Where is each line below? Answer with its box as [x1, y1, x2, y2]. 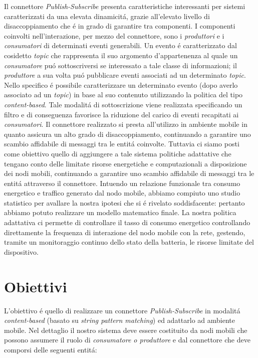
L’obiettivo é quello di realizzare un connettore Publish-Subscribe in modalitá [4, 305, 240, 315]
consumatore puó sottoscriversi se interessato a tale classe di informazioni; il [4, 60, 237, 70]
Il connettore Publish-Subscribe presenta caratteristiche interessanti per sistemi [4, 1, 245, 11]
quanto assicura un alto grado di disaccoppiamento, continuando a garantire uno [4, 128, 251, 139]
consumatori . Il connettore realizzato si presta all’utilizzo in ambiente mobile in [4, 119, 247, 129]
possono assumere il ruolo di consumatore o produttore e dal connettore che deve [4, 334, 250, 345]
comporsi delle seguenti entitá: [4, 344, 97, 354]
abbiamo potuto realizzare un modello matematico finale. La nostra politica [4, 207, 236, 218]
